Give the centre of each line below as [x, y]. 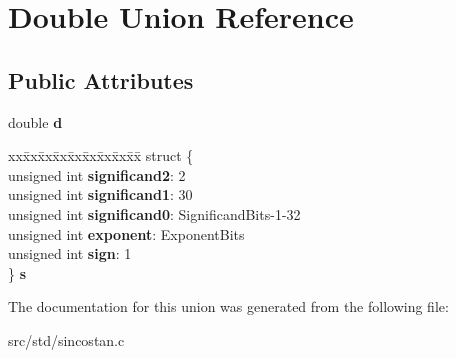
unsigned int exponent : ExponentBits [126, 233]
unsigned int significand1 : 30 [100, 194]
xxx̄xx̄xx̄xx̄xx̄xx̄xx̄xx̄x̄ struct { [101, 155]
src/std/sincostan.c [66, 339]
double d [35, 121]
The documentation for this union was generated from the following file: [228, 306]
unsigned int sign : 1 [70, 253]
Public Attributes [101, 79]
